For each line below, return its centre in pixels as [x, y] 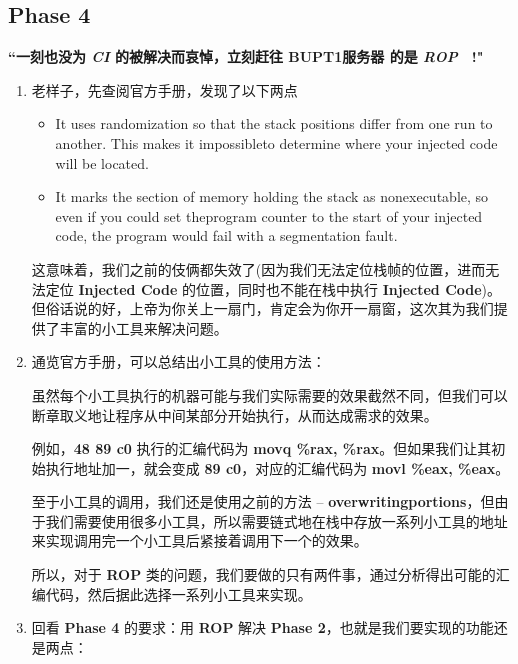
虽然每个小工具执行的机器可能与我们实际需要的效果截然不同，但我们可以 [269, 394]
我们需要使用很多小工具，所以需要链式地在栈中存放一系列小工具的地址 [276, 520]
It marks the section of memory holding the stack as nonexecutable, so [272, 196]
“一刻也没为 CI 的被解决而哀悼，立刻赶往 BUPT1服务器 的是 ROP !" [246, 56]
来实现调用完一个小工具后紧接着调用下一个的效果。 [199, 540]
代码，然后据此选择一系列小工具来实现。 [178, 593]
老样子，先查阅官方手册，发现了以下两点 [164, 89]
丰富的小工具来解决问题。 [143, 327]
